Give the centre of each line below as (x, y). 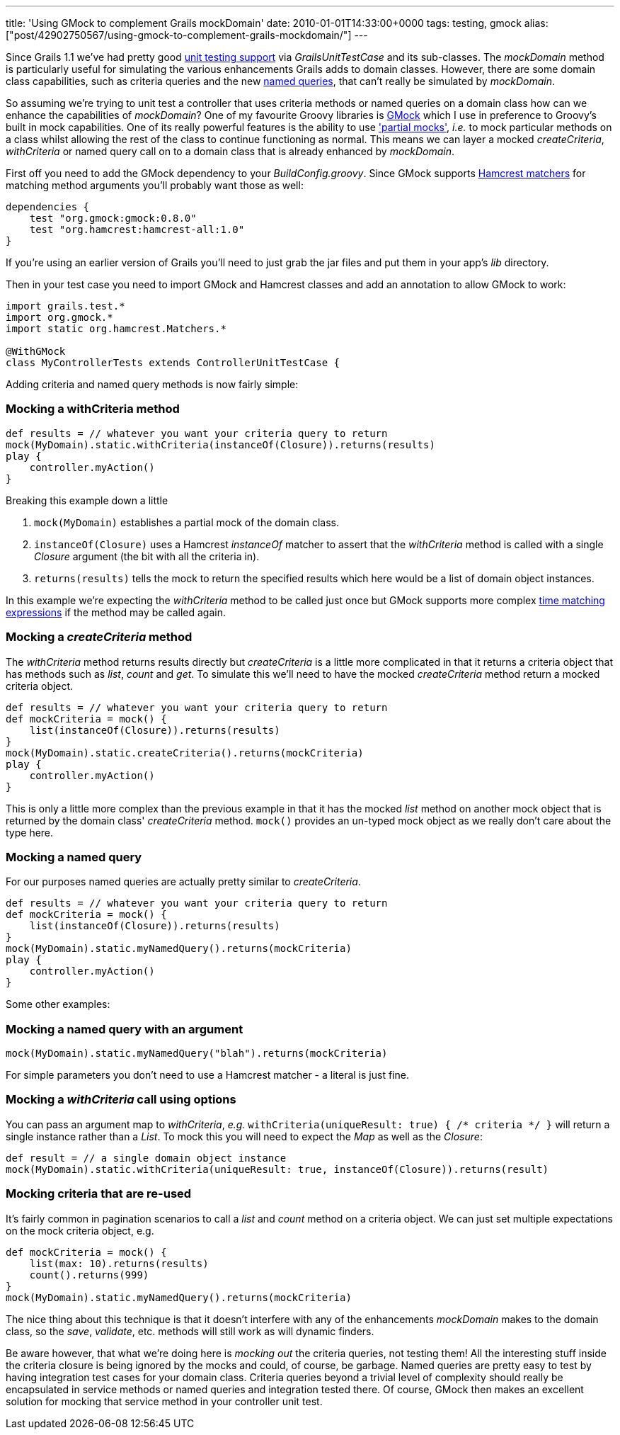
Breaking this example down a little (87, 500)
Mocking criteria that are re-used (99, 1194)
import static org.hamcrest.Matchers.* (116, 329)
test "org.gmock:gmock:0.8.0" (113, 218)
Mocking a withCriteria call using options (121, 1100)
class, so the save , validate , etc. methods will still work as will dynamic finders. (190, 1331)
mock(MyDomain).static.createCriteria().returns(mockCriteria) (185, 753)
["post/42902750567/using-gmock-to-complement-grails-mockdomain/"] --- (187, 35)
